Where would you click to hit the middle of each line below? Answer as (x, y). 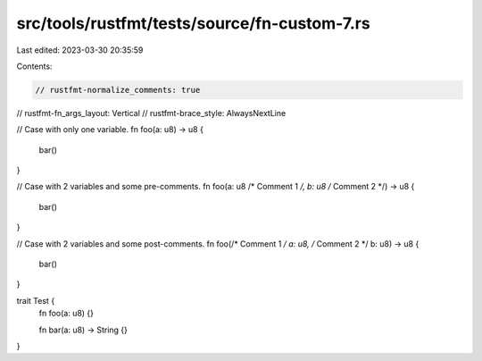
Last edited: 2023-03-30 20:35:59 (80, 50)
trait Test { (36, 300)
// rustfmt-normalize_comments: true (118, 90)
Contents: (34, 66)
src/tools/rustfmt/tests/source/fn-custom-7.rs (193, 23)
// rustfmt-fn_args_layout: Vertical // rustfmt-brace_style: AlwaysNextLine (151, 113)
